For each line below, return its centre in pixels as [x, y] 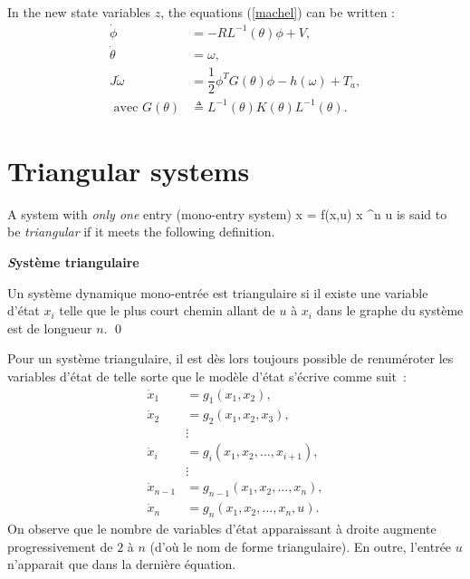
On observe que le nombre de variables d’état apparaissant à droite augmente [222, 528]
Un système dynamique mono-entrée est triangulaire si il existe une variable [218, 292]
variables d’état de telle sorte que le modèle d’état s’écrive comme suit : [207, 376]
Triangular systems [129, 170]
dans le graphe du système [390, 310]
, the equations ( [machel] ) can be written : [278, 12]
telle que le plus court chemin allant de [167, 310]
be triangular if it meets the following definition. [141, 232]
